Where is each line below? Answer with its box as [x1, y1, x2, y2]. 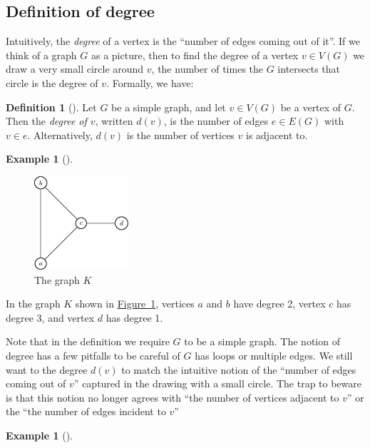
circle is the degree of [6, 75, 98, 90]
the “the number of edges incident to [6, 404, 166, 419]
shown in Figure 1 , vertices [75, 296, 195, 311]
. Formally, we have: [106, 75, 194, 90]
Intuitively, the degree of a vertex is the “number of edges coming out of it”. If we [6, 34, 360, 49]
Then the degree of [6, 113, 87, 128]
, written [95, 113, 133, 128]
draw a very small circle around [6, 61, 144, 76]
